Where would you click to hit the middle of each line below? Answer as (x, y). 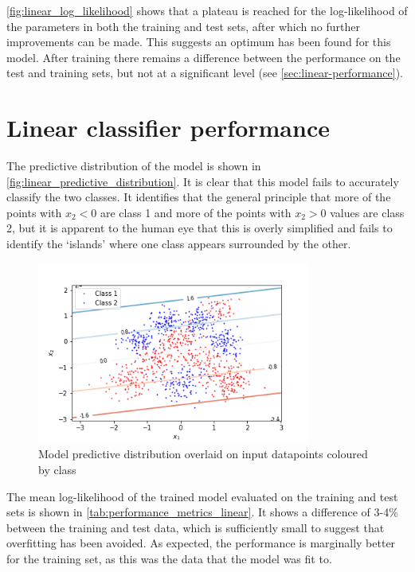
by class (57, 469)
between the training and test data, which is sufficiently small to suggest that (196, 527)
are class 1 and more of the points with (196, 212)
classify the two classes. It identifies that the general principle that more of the (199, 197)
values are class (367, 212)
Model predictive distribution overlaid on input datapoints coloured (203, 454)
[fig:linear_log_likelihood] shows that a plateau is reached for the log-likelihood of (207, 10)
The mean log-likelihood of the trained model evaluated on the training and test (202, 496)
